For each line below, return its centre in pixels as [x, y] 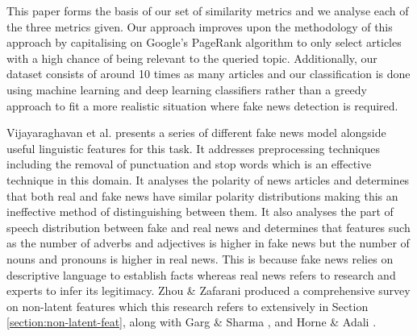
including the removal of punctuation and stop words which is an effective [189, 164]
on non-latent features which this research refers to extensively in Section [188, 306]
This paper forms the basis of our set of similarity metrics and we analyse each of [208, 10]
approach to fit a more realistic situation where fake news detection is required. [202, 105]
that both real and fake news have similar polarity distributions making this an [202, 195]
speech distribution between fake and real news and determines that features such [208, 227]
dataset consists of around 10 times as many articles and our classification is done [208, 74]
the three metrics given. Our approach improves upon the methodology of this [200, 26]
